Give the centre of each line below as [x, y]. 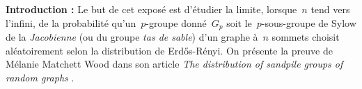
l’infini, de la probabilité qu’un [71, 22]
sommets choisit [306, 37]
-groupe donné [176, 22]
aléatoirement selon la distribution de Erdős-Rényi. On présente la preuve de [169, 50]
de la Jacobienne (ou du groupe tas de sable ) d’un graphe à [132, 37]
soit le [239, 22]
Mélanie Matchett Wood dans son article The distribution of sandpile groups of [174, 64]
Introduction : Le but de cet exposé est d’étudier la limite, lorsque [151, 9]
